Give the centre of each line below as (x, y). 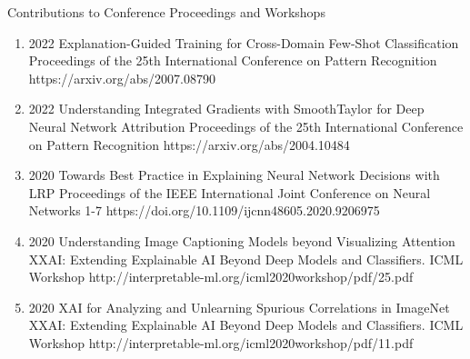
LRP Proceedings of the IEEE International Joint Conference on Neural (230, 192)
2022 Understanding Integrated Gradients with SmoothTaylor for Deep (226, 109)
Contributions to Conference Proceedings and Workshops (166, 12)
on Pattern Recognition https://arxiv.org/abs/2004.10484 (189, 144)
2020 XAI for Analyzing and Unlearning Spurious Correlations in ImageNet (239, 307)
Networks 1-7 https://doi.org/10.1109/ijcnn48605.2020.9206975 (204, 210)
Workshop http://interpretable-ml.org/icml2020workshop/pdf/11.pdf (221, 342)
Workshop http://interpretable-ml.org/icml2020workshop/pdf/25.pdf (221, 277)
